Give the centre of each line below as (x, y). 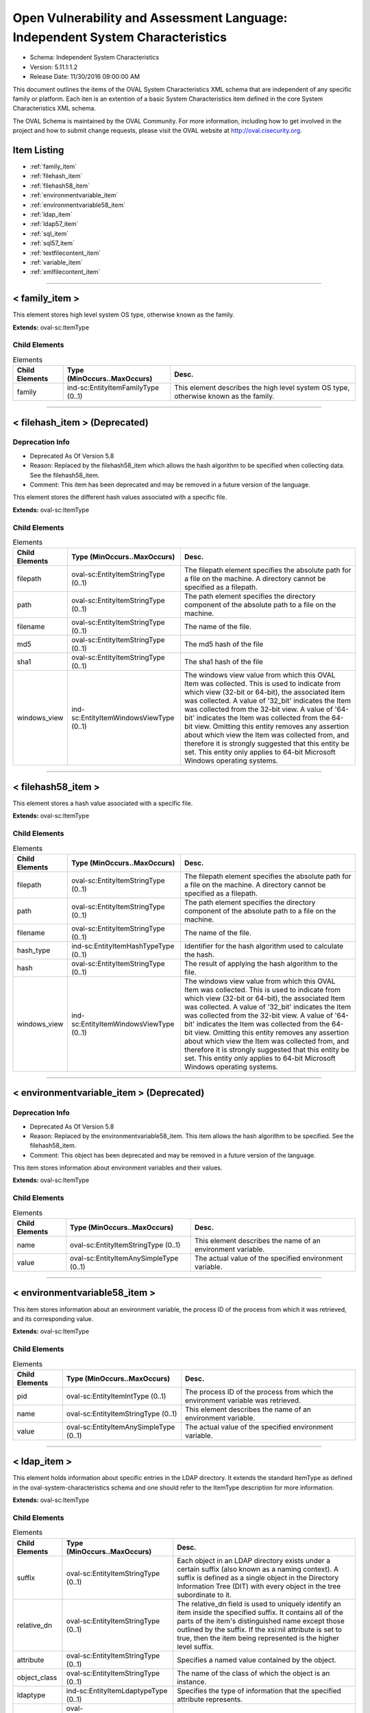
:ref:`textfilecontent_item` (65, 253)
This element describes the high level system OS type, (262, 388)
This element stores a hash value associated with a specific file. (103, 803)
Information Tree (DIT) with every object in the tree (259, 1586)
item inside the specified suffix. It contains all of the (260, 1612)
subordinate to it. (205, 1594)
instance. (192, 1681)
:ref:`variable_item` (57, 262)
